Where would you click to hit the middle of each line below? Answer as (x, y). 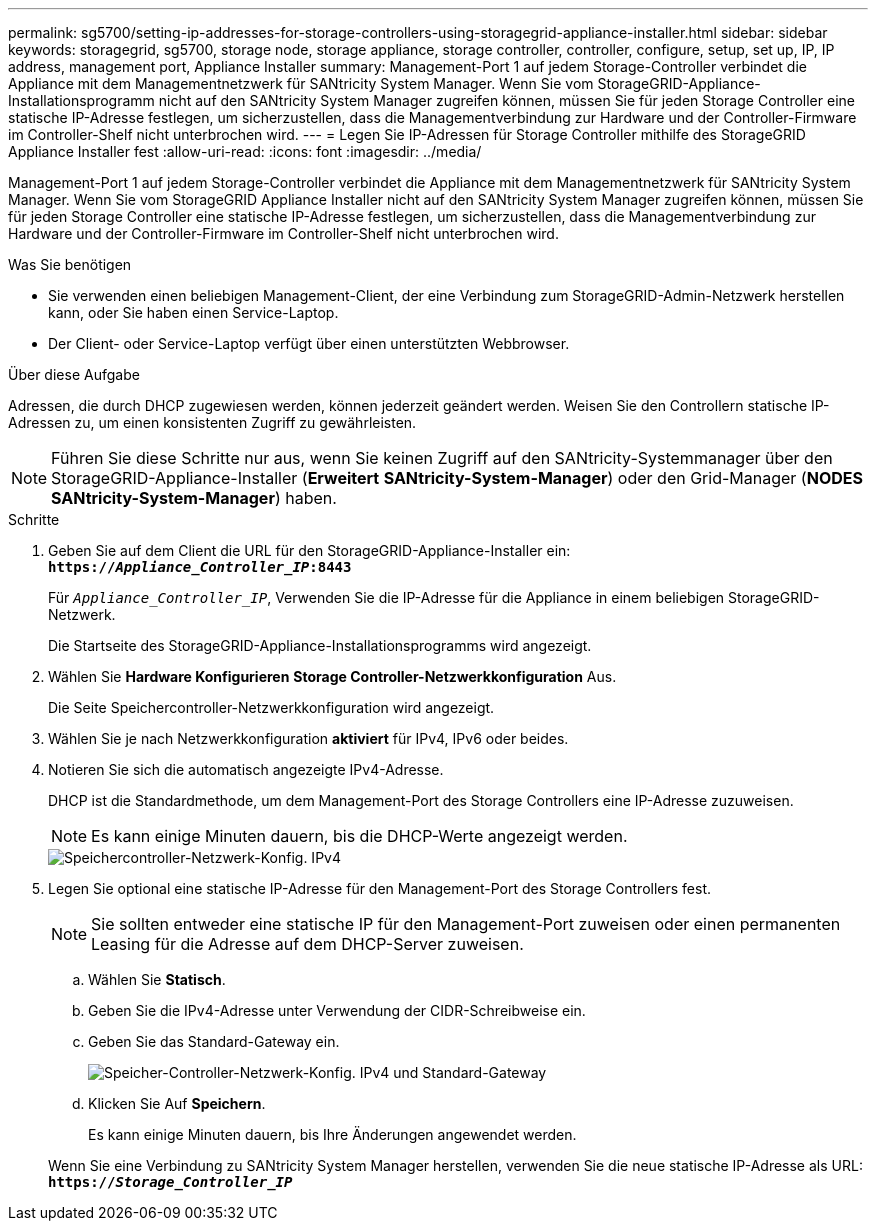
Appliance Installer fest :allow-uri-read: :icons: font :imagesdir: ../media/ (245, 151)
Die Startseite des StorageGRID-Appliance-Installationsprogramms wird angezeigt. (320, 645)
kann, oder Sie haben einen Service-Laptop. (193, 312)
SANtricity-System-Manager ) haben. (194, 498)
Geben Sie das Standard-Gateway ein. (214, 1041)
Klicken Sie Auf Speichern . (177, 1103)
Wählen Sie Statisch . (157, 979)
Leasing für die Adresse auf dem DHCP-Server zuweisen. (307, 944)
